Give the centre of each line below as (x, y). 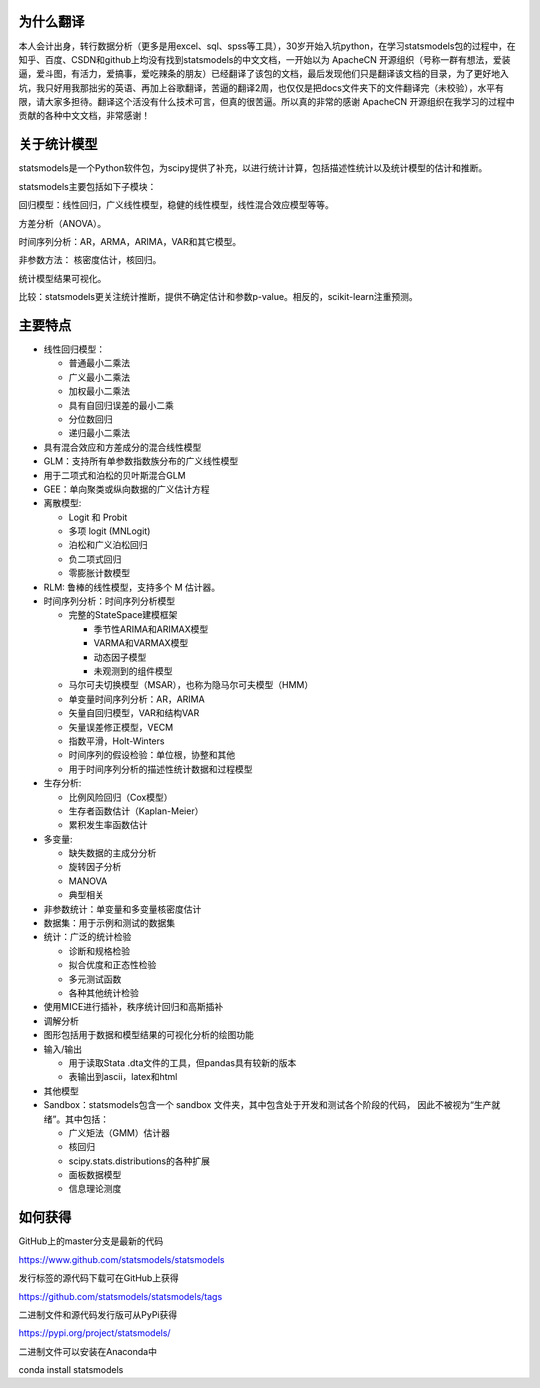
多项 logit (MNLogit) (109, 531)
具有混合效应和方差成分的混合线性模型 (122, 447)
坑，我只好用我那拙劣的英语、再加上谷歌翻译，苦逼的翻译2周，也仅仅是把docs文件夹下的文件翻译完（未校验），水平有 (261, 87)
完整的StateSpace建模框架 (123, 615)
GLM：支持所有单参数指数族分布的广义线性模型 (141, 461)
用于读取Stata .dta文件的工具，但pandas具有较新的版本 (182, 1062)
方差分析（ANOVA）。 (62, 223)
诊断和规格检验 (99, 951)
